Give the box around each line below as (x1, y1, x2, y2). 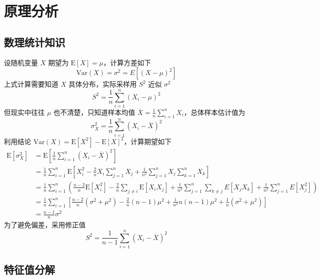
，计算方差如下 (103, 57, 151, 67)
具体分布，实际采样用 (68, 79, 137, 89)
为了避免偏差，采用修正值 (4, 220, 86, 230)
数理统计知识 (4, 34, 65, 49)
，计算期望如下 (124, 136, 172, 146)
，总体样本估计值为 (184, 107, 246, 117)
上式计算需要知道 (4, 79, 58, 89)
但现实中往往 (4, 107, 45, 117)
